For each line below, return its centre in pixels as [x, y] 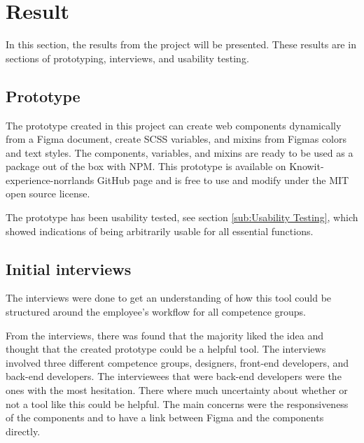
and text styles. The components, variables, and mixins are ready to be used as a [180, 152]
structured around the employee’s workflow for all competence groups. [156, 312]
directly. [23, 431]
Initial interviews [69, 268]
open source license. [48, 194]
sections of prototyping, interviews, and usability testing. [127, 58]
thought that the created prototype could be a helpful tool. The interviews [166, 349]
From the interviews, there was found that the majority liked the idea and [164, 335]
